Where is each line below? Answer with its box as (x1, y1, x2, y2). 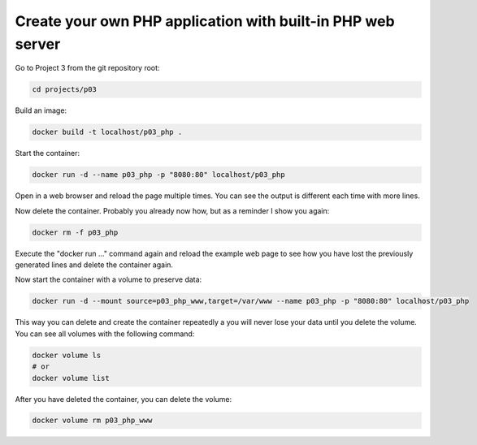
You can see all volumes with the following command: (15, 329, 195, 339)
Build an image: (15, 106, 67, 115)
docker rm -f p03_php (32, 227, 119, 237)
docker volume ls (32, 350, 102, 360)
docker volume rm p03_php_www (32, 416, 153, 426)
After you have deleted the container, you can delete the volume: (15, 394, 232, 404)
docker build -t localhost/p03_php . (32, 127, 183, 137)
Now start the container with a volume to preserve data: (15, 274, 202, 284)
